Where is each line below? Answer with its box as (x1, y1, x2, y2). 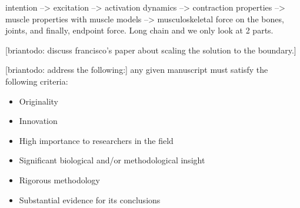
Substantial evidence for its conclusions (19, 193, 161, 206)
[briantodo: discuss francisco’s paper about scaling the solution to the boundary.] (5, 43, 296, 56)
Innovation (19, 115, 58, 127)
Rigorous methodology (19, 173, 101, 186)
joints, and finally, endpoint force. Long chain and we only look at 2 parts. (5, 24, 274, 36)
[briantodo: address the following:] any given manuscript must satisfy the (5, 63, 268, 76)
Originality (19, 95, 58, 107)
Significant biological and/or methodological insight (19, 154, 205, 166)
